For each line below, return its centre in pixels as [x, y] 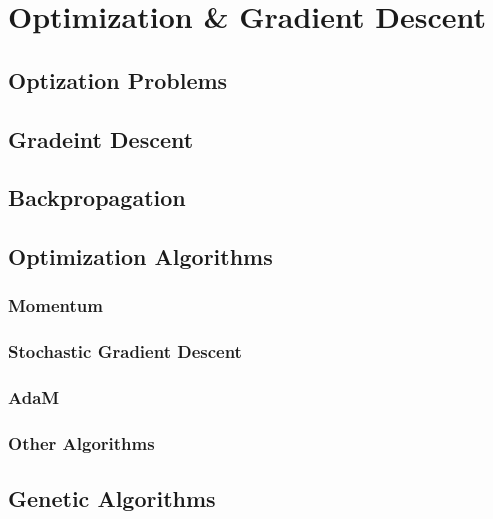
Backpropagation [97, 197]
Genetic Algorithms [112, 498]
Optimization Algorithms [140, 256]
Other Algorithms [81, 442]
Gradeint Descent [101, 138]
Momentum [55, 305]
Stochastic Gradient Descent [125, 351]
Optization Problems [118, 79]
